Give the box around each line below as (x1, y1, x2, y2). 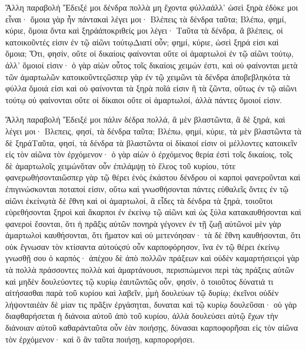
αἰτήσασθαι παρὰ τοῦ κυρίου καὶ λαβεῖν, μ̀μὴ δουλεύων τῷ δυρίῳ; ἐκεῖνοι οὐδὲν (5, 287, 279, 299)
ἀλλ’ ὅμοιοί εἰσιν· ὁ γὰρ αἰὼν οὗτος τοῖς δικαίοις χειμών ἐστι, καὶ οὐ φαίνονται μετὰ (5, 58, 298, 71)
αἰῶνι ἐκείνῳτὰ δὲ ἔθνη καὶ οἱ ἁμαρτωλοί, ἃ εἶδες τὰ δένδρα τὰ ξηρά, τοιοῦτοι (5, 194, 273, 206)
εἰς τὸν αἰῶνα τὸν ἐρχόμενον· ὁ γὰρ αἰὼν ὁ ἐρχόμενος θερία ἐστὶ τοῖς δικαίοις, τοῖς (5, 148, 292, 160)
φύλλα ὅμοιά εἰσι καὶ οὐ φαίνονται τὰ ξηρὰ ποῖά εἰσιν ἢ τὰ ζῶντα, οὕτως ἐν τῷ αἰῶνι (5, 82, 297, 94)
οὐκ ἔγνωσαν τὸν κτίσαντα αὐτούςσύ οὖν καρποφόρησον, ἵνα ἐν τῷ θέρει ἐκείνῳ (5, 240, 280, 252)
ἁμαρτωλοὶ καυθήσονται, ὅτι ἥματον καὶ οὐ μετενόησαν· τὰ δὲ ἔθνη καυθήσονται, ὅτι (5, 229, 301, 241)
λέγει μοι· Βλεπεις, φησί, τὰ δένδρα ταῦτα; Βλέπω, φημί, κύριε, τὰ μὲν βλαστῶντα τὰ (5, 124, 302, 137)
